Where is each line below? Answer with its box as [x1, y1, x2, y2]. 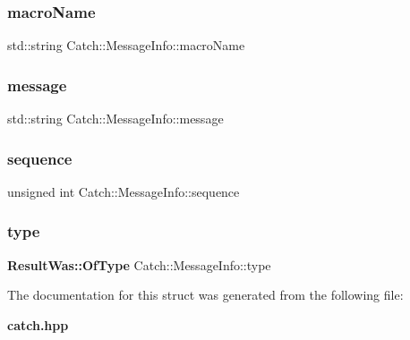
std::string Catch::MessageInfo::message [7, 109, 224, 128]
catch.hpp [7, 315, 69, 334]
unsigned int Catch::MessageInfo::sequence [7, 182, 240, 200]
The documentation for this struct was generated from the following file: [7, 285, 404, 304]
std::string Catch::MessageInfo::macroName [7, 36, 245, 55]
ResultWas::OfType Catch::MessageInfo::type [7, 255, 271, 274]
